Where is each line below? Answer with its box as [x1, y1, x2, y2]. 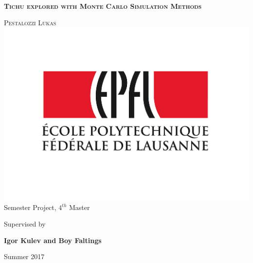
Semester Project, [4, 202, 56, 212]
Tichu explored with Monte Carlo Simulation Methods [4, 1, 202, 11]
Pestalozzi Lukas [4, 17, 56, 27]
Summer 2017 [4, 251, 45, 262]
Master [69, 202, 90, 212]
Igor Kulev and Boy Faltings [4, 235, 102, 245]
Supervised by [4, 219, 46, 229]
